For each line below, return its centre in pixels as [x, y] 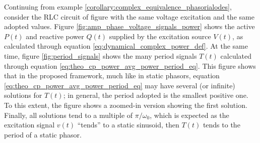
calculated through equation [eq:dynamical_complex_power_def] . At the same [126, 46]
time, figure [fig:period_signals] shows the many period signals [101, 55]
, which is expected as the [189, 115]
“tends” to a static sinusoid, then [128, 125]
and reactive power [55, 36]
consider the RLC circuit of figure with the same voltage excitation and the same [129, 16]
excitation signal [29, 125]
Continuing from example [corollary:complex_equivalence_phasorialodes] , [118, 7]
